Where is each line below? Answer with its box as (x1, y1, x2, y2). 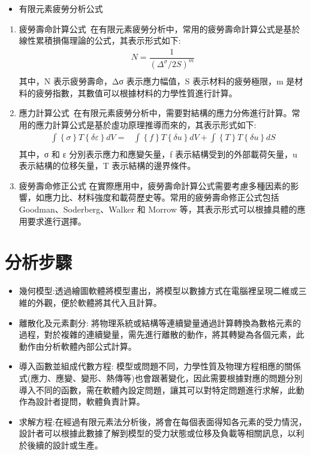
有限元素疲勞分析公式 (19, 2, 103, 14)
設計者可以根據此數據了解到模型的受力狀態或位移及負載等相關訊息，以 (19, 427, 296, 439)
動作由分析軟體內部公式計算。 (19, 339, 137, 352)
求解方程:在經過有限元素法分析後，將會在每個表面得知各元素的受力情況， (19, 415, 307, 427)
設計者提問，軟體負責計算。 (35, 395, 145, 408)
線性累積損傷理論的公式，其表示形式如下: (19, 34, 181, 47)
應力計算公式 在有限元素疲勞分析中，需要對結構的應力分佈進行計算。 (19, 107, 292, 119)
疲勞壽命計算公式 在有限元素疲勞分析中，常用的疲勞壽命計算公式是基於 (19, 22, 300, 35)
